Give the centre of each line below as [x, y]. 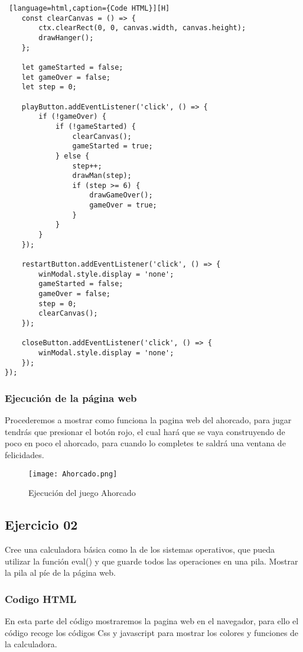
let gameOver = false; [66, 77]
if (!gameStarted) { [95, 126]
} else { [72, 156]
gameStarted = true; [113, 146]
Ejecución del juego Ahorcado [82, 493]
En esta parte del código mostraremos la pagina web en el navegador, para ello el [152, 620]
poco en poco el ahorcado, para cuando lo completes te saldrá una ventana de [145, 443]
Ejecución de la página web [71, 398]
